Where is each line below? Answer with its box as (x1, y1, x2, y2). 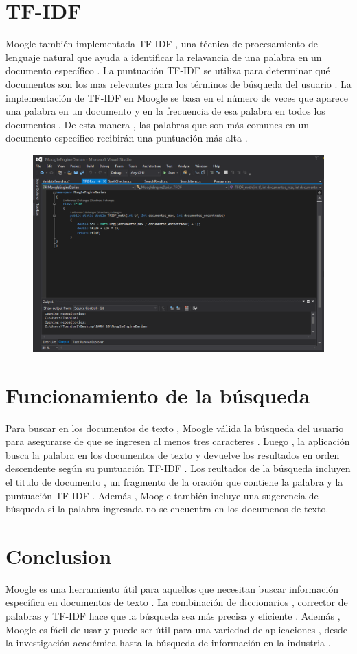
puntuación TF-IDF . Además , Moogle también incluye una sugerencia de (5, 488, 319, 502)
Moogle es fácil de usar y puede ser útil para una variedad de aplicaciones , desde (5, 622, 347, 636)
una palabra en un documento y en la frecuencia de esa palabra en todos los (5, 104, 325, 118)
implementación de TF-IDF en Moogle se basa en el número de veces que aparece (5, 90, 348, 104)
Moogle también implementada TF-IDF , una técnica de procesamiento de (5, 36, 318, 51)
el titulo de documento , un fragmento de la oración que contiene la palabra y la (5, 474, 343, 488)
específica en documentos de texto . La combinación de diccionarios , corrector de (5, 595, 348, 609)
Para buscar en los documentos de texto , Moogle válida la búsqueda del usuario (5, 420, 344, 435)
